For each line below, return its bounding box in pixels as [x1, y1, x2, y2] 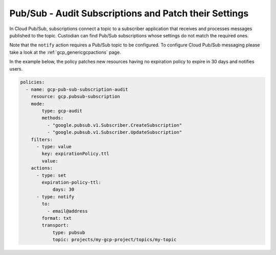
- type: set [36, 172, 66, 178]
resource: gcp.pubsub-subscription [31, 94, 120, 100]
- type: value [36, 144, 72, 149]
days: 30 [52, 187, 75, 193]
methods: [41, 115, 64, 121]
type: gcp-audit [41, 108, 83, 114]
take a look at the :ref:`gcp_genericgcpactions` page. [9, 49, 121, 55]
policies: [20, 79, 45, 85]
